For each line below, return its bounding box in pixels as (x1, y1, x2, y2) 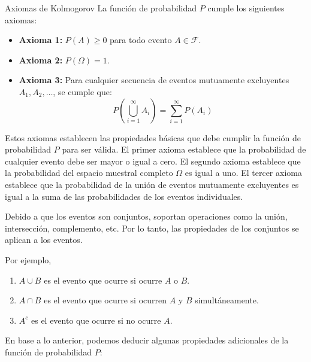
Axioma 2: (19, 53, 63, 66)
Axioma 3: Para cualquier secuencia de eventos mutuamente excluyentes (19, 74, 289, 86)
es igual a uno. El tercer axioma (185, 166, 302, 179)
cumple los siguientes (207, 2, 285, 14)
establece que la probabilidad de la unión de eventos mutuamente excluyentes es (5, 178, 299, 190)
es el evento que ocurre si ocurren (44, 294, 167, 306)
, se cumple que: (53, 85, 112, 98)
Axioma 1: (19, 34, 63, 46)
